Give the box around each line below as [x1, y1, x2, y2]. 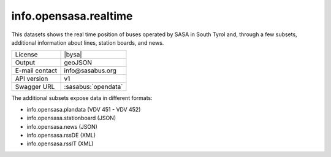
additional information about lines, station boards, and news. [11, 39, 164, 46]
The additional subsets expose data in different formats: [11, 94, 153, 102]
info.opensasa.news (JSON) [26, 123, 98, 130]
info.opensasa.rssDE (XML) [26, 131, 96, 139]
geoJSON [64, 58, 92, 67]
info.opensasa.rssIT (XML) [26, 140, 94, 147]
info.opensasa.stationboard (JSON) [26, 114, 116, 122]
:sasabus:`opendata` [64, 83, 123, 91]
